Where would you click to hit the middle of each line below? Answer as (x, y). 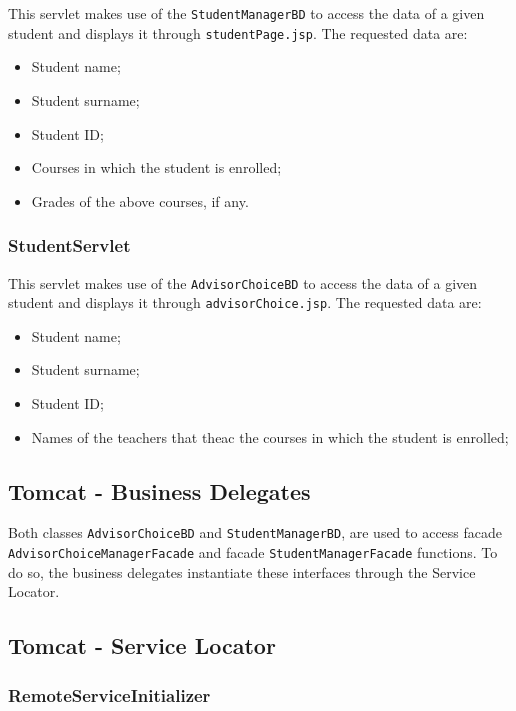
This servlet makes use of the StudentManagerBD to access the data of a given (246, 13)
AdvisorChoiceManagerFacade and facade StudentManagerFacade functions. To (253, 552)
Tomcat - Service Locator (142, 645)
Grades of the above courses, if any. (140, 200)
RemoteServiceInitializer (109, 694)
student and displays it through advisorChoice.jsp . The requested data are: (245, 302)
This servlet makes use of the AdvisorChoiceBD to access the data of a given (243, 282)
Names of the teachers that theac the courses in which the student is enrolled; (270, 436)
